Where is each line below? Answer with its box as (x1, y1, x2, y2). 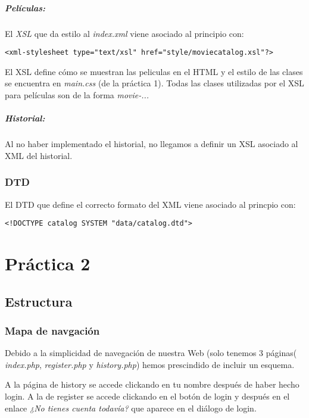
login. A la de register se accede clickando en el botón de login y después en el (5, 389, 290, 402)
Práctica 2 (5, 251, 90, 275)
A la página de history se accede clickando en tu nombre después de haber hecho (5, 378, 299, 391)
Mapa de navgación (5, 323, 100, 338)
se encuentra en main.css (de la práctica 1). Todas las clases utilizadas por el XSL (5, 77, 304, 89)
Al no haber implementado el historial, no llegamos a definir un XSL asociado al (5, 138, 298, 150)
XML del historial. (5, 149, 73, 161)
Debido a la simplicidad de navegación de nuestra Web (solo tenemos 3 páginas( (5, 347, 297, 359)
